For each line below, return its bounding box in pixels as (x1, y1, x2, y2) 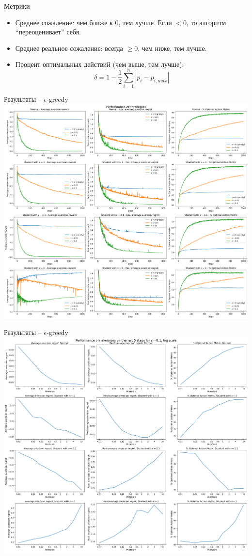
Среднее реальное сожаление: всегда (15, 43, 123, 53)
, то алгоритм (187, 17, 226, 27)
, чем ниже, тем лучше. (138, 43, 207, 53)
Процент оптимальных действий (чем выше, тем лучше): (15, 59, 184, 69)
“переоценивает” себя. (15, 27, 81, 37)
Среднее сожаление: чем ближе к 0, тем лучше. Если (15, 17, 172, 27)
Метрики (4, 1, 30, 11)
